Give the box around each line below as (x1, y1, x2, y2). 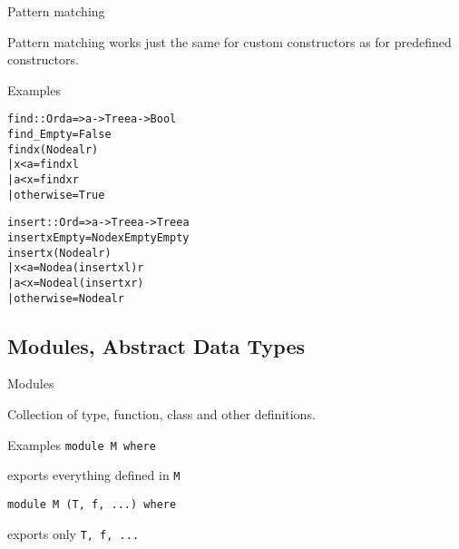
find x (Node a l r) (7, 142, 99, 156)
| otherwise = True (7, 188, 105, 201)
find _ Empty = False (7, 128, 112, 142)
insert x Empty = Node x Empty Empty (7, 230, 190, 244)
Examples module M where (7, 435, 156, 454)
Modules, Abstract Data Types (7, 331, 305, 359)
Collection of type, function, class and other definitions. (7, 405, 316, 424)
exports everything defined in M (7, 466, 181, 485)
